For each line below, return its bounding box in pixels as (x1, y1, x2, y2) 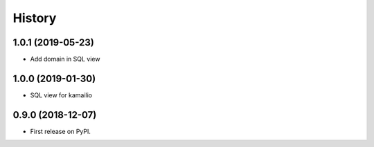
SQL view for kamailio (30, 90, 93, 99)
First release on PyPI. (30, 127, 91, 135)
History (12, 10, 57, 26)
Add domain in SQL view (30, 55, 100, 63)
